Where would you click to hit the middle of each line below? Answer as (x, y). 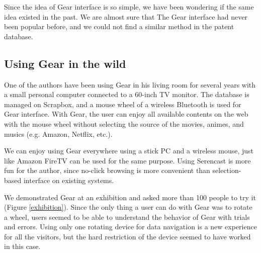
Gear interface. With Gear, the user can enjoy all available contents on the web (126, 114)
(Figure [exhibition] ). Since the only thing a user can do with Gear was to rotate (128, 207)
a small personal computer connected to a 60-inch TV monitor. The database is (127, 94)
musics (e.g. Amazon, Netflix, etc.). (58, 134)
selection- (227, 170)
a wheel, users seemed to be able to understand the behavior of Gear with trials (127, 217)
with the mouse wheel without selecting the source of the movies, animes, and (124, 123)
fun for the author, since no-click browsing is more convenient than (107, 170)
